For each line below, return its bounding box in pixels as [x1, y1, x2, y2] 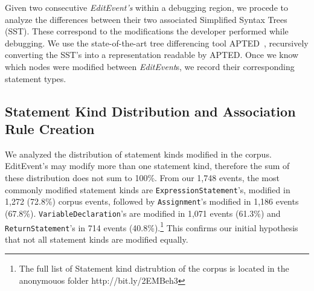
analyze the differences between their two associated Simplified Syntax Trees [5, 13, 287, 25]
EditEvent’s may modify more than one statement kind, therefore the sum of [5, 159, 290, 172]
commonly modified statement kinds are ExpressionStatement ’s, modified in [5, 183, 290, 196]
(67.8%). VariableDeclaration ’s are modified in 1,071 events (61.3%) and [5, 206, 281, 219]
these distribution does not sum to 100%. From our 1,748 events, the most [5, 171, 280, 184]
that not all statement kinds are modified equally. [5, 232, 188, 245]
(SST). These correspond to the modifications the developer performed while [5, 25, 289, 37]
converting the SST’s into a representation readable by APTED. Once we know [5, 48, 299, 61]
